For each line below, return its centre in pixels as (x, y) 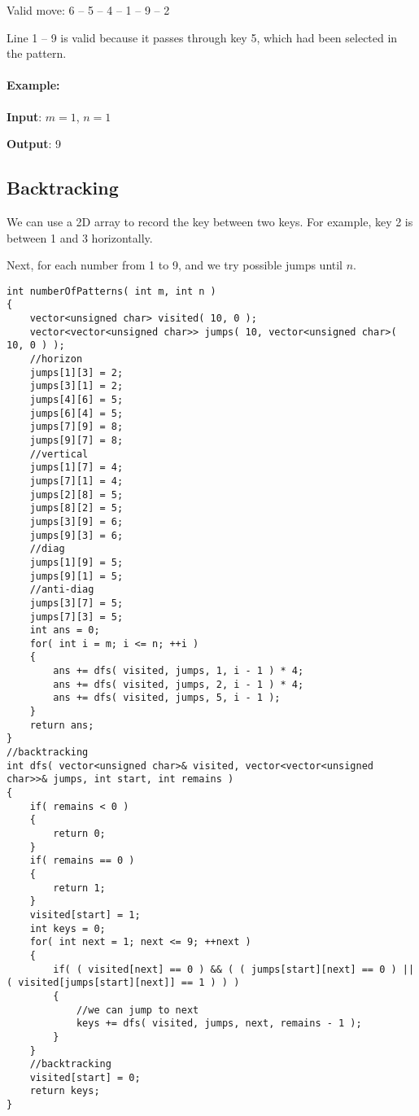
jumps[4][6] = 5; (76, 400)
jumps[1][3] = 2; (76, 372)
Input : (24, 116)
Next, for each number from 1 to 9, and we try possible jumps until (175, 265)
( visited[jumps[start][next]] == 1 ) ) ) (123, 983)
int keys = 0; (68, 928)
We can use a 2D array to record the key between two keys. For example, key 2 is (210, 221)
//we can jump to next (137, 1010)
